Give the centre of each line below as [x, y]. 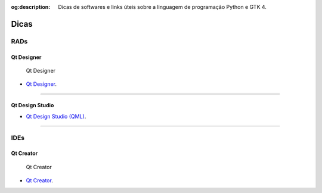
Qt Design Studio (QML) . [56, 116]
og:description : [31, 7]
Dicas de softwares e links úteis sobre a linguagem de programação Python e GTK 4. [162, 7]
